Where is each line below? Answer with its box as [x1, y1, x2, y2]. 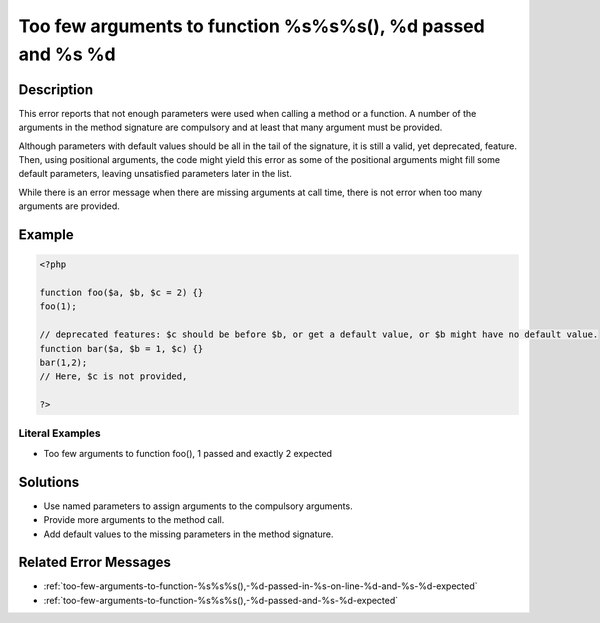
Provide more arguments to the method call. [43, 514, 225, 526]
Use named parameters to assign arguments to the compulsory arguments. [43, 500, 354, 512]
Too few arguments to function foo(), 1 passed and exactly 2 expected [43, 447, 333, 459]
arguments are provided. [18, 200, 120, 212]
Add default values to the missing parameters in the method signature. [43, 528, 334, 540]
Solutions [18, 473, 80, 490]
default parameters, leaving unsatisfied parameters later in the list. [18, 168, 292, 180]
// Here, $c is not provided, [39, 371, 188, 382]
